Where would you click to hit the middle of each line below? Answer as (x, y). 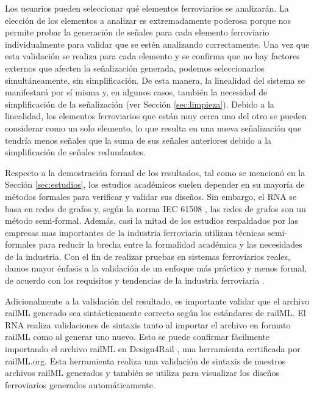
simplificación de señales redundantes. (75, 152)
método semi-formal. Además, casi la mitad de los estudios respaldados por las (152, 220)
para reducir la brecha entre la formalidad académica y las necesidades (170, 244)
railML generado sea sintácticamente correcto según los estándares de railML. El (155, 313)
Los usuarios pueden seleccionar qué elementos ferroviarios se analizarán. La (147, 8)
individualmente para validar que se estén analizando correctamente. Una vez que (157, 44)
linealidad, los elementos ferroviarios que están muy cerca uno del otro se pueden (156, 116)
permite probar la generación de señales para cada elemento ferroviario (137, 32)
